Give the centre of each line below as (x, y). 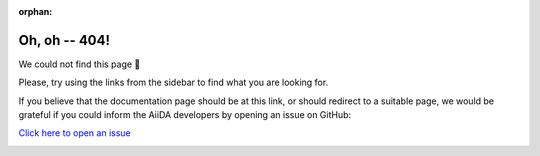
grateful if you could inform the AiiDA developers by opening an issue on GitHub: (185, 115)
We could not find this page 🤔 (79, 64)
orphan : (35, 11)
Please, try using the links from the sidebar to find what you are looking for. (173, 82)
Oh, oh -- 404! (64, 40)
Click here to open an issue (74, 133)
